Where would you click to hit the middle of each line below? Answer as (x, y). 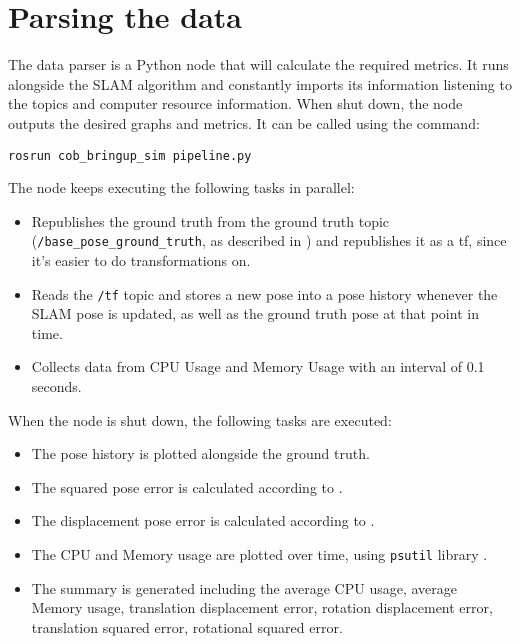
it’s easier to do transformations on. (141, 260)
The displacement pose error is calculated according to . (203, 520)
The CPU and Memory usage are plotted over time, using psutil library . (259, 554)
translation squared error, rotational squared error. (187, 626)
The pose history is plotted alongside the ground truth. (200, 453)
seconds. (56, 386)
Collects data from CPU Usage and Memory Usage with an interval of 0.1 (258, 366)
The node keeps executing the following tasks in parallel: (181, 187)
